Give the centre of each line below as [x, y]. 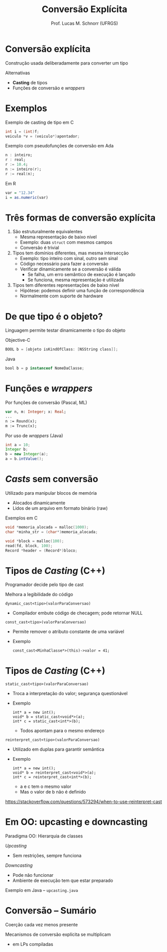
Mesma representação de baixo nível [58, 237]
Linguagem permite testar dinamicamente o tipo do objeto [65, 330]
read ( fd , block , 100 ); [29, 546]
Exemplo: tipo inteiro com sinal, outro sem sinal [69, 258]
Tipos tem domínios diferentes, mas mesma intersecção [71, 253]
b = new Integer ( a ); [27, 454]
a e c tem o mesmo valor [46, 786]
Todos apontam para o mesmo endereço [62, 731]
